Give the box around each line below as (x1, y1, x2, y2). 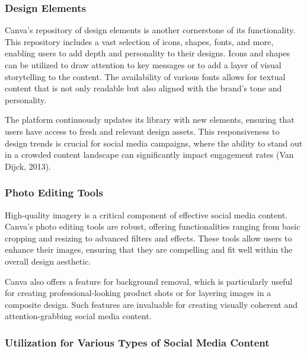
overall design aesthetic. (5, 255, 91, 267)
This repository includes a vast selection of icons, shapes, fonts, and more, (5, 35, 274, 47)
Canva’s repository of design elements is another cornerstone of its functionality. (5, 24, 296, 36)
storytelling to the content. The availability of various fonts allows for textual (5, 70, 286, 82)
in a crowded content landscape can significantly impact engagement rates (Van (5, 148, 294, 161)
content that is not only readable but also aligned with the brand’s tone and (5, 82, 282, 94)
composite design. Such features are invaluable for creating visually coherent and (5, 298, 298, 310)
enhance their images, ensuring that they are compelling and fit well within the (5, 243, 293, 256)
